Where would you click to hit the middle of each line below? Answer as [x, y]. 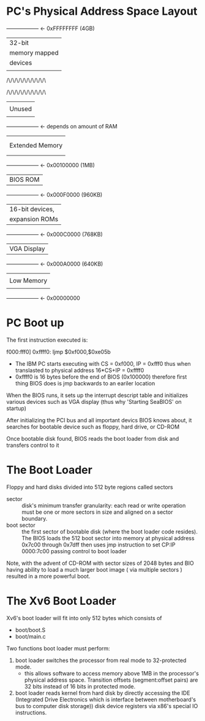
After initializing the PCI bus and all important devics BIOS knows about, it [99, 420]
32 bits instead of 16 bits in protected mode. [80, 686]
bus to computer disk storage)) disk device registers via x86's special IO [106, 706]
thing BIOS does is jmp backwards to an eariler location [85, 383]
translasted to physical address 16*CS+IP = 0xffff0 [80, 370]
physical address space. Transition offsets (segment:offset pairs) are [111, 680]
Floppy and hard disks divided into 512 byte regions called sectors [90, 487]
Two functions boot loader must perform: [58, 648]
